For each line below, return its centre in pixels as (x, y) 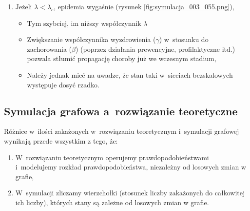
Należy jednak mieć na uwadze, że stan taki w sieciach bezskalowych (130, 74)
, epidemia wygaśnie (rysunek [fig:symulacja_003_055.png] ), (144, 6)
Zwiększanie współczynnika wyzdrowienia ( (91, 39)
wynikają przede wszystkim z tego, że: (61, 140)
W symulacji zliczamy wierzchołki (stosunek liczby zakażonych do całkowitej (130, 193)
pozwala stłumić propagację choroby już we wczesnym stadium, (122, 58)
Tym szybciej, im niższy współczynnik (84, 23)
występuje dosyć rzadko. (63, 84)
